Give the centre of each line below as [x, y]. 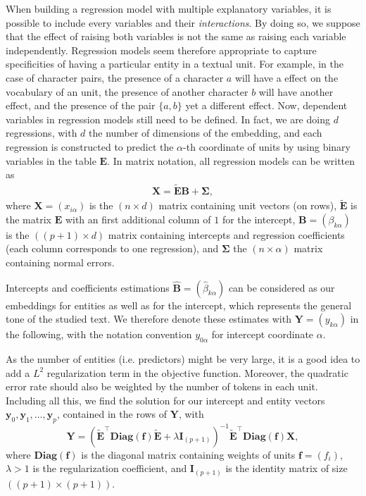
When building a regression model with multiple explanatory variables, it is [169, 8]
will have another [296, 91]
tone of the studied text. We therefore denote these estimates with [149, 319]
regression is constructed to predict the [90, 146]
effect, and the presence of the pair [81, 105]
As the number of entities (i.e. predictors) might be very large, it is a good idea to [183, 358]
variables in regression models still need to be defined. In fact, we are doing [168, 119]
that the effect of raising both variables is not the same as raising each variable [176, 36]
